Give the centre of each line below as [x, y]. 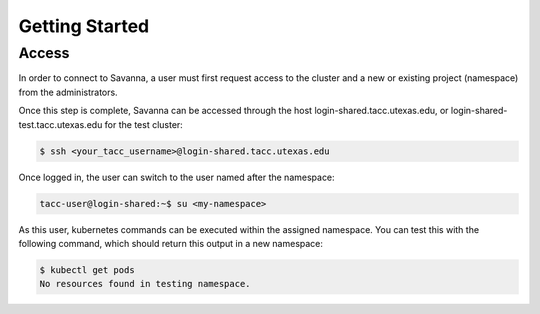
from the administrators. [68, 92]
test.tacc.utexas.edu [60, 124]
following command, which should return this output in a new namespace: [171, 243]
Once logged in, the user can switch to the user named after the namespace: [176, 177]
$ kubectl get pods [87, 269]
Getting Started [84, 26]
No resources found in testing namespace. [145, 284]
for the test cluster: [144, 124]
